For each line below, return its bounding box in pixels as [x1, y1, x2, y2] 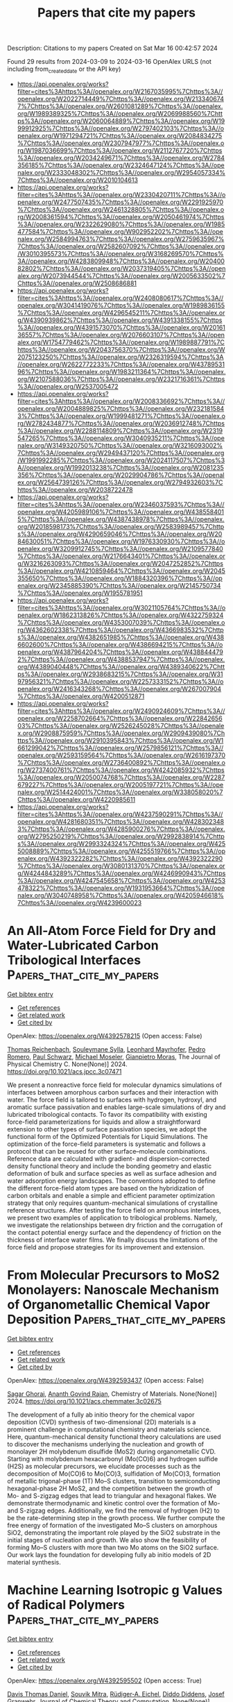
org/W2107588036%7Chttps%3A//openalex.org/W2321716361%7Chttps [17, 375, 225, 383]
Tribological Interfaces [7, 952, 141, 968]
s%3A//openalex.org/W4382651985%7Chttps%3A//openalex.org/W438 [17, 633, 225, 641]
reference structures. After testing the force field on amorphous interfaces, [7, 1206, 222, 1214]
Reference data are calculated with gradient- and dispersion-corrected [7, 1154, 209, 1163]
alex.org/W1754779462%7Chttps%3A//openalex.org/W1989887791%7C [17, 338, 225, 346]
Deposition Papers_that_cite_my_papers [7, 1312, 226, 1327]
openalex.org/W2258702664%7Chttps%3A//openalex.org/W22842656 [17, 714, 223, 723]
